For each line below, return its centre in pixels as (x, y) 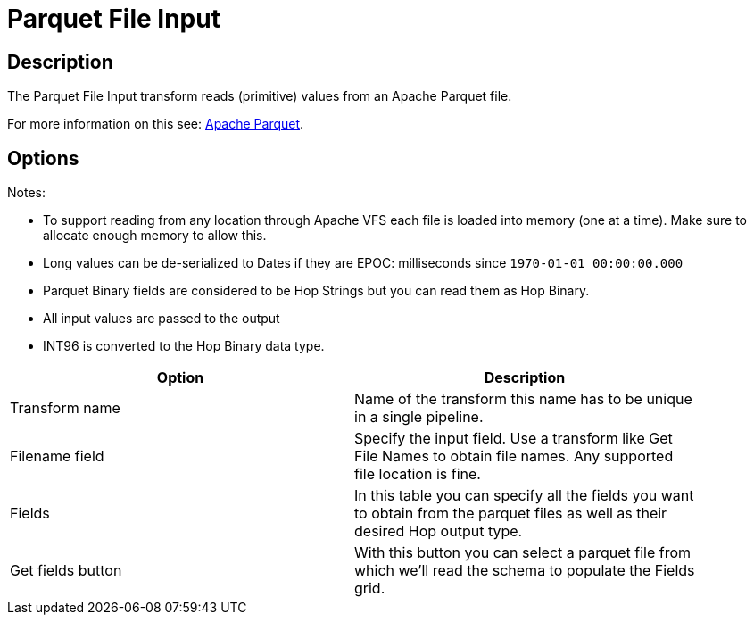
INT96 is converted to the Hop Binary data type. (184, 346)
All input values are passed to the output (162, 319)
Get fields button (66, 571)
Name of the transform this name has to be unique (523, 399)
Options (43, 158)
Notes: (26, 193)
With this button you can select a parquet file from (523, 553)
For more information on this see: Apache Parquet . (156, 124)
